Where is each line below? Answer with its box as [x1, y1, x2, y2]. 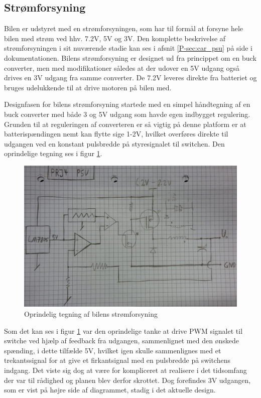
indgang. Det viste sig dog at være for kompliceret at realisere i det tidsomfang [4, 365, 247, 375]
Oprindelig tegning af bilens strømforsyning [24, 309, 158, 319]
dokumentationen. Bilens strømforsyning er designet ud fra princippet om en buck [4, 52, 256, 63]
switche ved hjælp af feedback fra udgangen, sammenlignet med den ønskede [4, 335, 239, 346]
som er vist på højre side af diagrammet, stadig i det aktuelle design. [4, 384, 216, 395]
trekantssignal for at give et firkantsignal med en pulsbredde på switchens [4, 355, 230, 365]
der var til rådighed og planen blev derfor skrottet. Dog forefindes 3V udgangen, [4, 374, 251, 385]
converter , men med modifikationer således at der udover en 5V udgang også [4, 62, 240, 73]
